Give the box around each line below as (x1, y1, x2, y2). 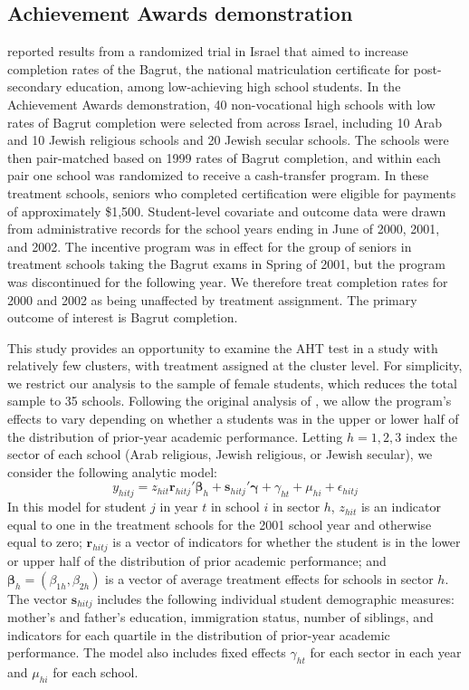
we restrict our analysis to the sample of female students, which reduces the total (7, 373, 457, 392)
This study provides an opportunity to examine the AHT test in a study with (7, 338, 438, 357)
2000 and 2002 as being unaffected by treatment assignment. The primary (7, 290, 417, 309)
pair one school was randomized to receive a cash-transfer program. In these (7, 166, 429, 185)
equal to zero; (7, 532, 82, 551)
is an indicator (360, 497, 441, 516)
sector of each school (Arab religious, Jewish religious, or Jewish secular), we (7, 445, 433, 464)
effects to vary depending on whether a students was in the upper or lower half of (7, 409, 459, 428)
